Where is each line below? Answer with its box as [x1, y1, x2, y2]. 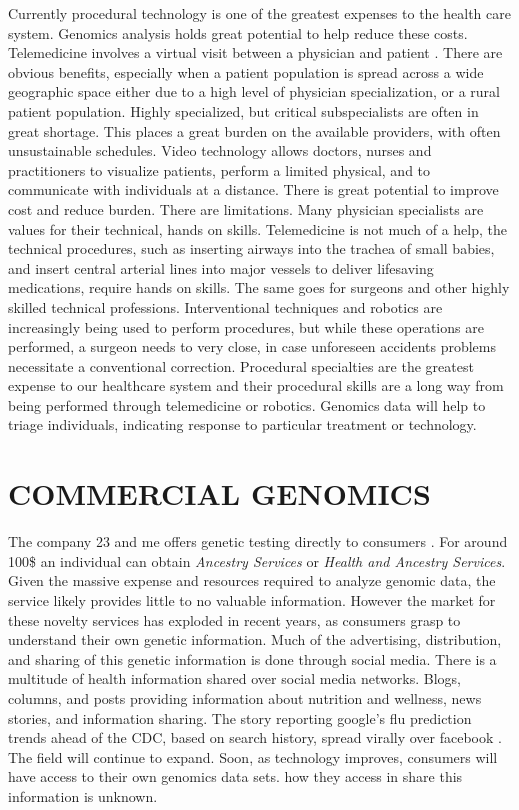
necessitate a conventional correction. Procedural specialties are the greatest [8, 355, 474, 376]
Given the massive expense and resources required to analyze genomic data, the [8, 570, 496, 591]
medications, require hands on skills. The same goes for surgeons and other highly [8, 277, 510, 298]
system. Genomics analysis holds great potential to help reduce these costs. [8, 22, 468, 43]
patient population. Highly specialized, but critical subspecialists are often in [8, 100, 479, 121]
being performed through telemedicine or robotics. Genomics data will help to [8, 394, 486, 415]
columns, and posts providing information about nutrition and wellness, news [8, 687, 482, 708]
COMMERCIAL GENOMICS [8, 473, 431, 514]
